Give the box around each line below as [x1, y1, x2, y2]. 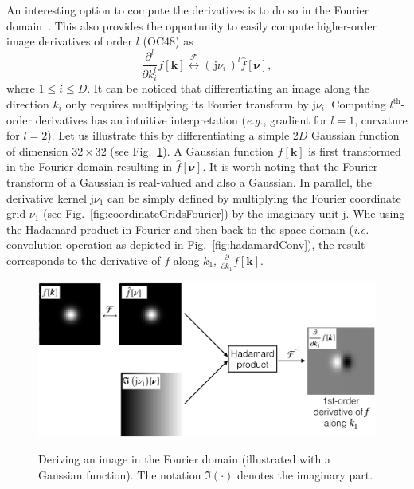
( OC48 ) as [143, 33, 193, 49]
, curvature [354, 111, 408, 128]
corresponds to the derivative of [6, 251, 161, 268]
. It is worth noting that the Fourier [202, 158, 378, 175]
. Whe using [346, 205, 405, 222]
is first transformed [308, 142, 401, 159]
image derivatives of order [6, 33, 133, 49]
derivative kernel [6, 189, 87, 206]
